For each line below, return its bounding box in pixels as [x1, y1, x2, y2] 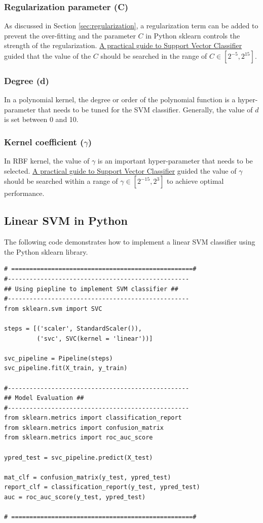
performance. [4, 188, 45, 198]
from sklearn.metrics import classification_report [4, 414, 182, 422]
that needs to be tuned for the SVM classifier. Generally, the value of [37, 104, 253, 114]
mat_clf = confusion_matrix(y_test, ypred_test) [4, 473, 171, 481]
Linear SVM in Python [4, 213, 128, 228]
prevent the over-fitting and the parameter [4, 30, 136, 41]
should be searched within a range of [4, 176, 118, 186]
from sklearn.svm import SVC [4, 305, 102, 312]
